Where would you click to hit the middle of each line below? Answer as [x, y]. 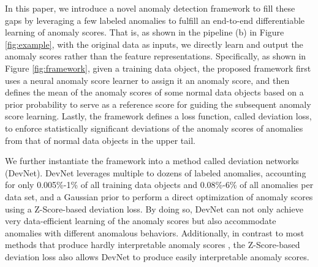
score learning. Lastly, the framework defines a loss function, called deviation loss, [158, 116]
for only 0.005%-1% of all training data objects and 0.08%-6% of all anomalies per [159, 185]
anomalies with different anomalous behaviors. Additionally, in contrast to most [155, 232]
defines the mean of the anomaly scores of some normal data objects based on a [154, 92]
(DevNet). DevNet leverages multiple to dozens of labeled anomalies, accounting [156, 172]
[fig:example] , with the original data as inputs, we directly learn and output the [154, 44]
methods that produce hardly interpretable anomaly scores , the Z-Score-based [153, 245]
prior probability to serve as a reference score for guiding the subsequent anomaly [158, 104]
